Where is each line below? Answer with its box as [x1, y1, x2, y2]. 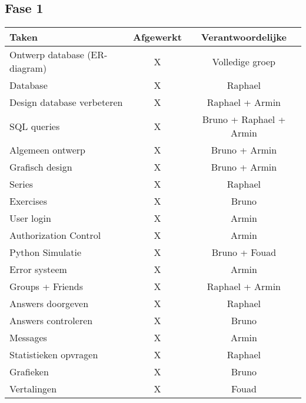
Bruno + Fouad [211, 245, 277, 259]
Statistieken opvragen [9, 348, 98, 362]
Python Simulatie [9, 245, 82, 259]
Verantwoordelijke [201, 30, 287, 44]
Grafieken [9, 365, 49, 379]
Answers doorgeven [9, 297, 89, 311]
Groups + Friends [9, 279, 84, 294]
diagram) [9, 61, 47, 75]
